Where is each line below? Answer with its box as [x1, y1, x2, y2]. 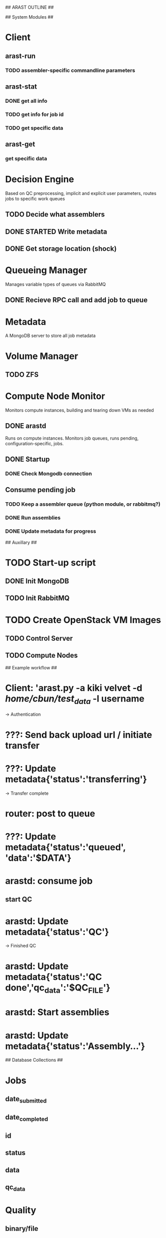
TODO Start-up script [5, 557, 96, 568]
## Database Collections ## [5, 1057, 63, 1063]
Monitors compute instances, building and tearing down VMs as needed [5, 407, 154, 413]
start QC [5, 895, 33, 904]
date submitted [5, 1094, 47, 1105]
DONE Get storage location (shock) [5, 244, 117, 253]
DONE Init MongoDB [5, 577, 69, 586]
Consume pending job [5, 486, 76, 494]
